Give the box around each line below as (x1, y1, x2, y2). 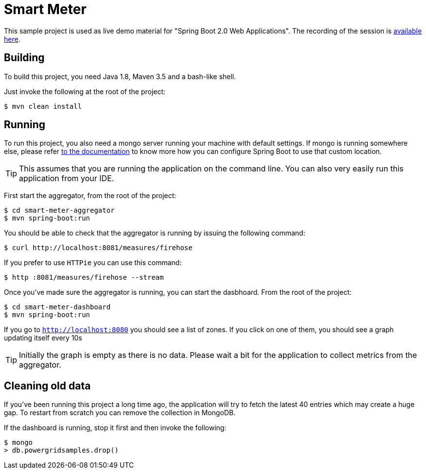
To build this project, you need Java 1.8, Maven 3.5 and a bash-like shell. (4, 72, 236, 81)
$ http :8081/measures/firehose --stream (4, 273, 164, 282)
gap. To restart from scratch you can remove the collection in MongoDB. (4, 408, 236, 417)
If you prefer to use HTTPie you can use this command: (4, 258, 182, 267)
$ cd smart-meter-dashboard (4, 303, 111, 311)
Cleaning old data (4, 379, 91, 392)
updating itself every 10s (4, 334, 82, 342)
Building (4, 51, 45, 64)
